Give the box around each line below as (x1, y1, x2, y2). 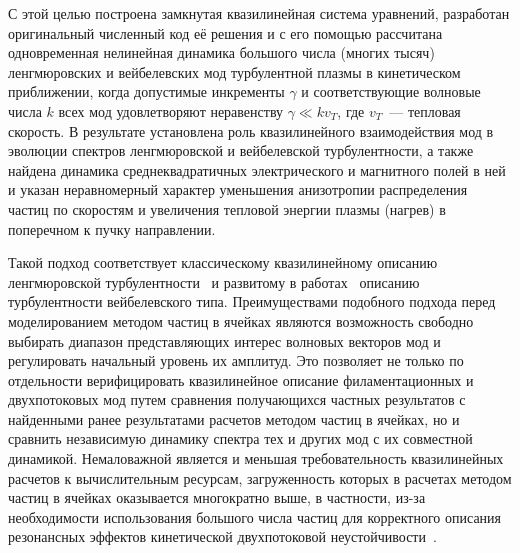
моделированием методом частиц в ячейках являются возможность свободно (8, 310, 474, 331)
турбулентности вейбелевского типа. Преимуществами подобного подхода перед (8, 291, 496, 312)
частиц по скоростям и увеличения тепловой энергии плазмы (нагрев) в (8, 198, 446, 219)
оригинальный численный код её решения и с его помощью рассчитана (8, 22, 443, 43)
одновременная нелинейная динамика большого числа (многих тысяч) (8, 42, 435, 63)
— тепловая (389, 100, 461, 121)
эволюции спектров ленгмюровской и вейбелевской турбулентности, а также (8, 140, 474, 161)
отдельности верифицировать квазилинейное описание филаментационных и (8, 369, 474, 390)
